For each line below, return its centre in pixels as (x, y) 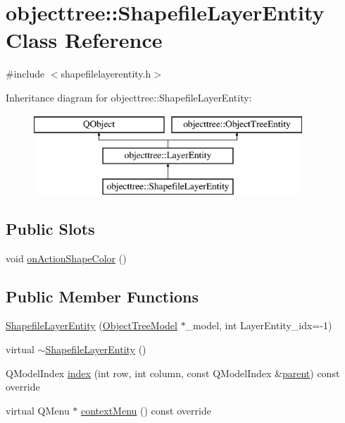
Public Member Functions (102, 296)
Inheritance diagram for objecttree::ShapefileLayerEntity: (129, 97)
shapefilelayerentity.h (106, 74)
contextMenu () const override (146, 410)
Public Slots (50, 228)
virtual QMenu (38, 410)
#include (25, 74)
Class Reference (84, 40)
